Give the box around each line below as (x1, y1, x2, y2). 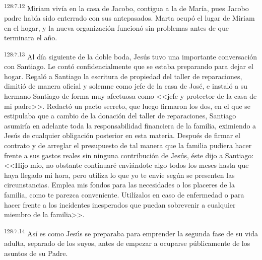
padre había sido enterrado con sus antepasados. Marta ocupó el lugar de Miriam (4, 13, 255, 23)
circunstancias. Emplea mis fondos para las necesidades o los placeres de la (4, 179, 235, 190)
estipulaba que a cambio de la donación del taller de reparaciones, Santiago (4, 110, 236, 121)
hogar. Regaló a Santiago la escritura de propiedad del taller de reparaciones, (4, 71, 242, 81)
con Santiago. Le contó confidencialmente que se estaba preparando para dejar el (4, 61, 253, 72)
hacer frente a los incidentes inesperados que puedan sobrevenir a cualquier (4, 199, 236, 210)
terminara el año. (4, 32, 57, 43)
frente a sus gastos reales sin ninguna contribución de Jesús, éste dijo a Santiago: (4, 150, 254, 160)
